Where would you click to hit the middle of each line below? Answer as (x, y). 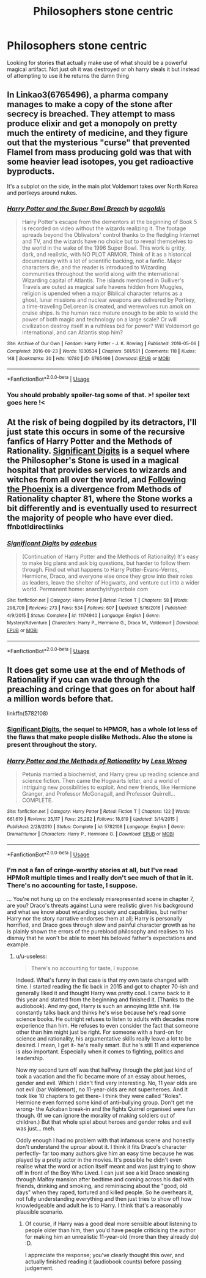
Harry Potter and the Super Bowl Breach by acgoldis (86, 208)
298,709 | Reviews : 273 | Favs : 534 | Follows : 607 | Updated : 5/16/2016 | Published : (97, 608)
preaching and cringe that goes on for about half (101, 689)
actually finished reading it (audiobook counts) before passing (103, 1261)
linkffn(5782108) (28, 714)
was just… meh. (35, 1128)
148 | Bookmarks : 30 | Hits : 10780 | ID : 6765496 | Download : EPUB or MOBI (89, 359)
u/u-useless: (31, 956)
